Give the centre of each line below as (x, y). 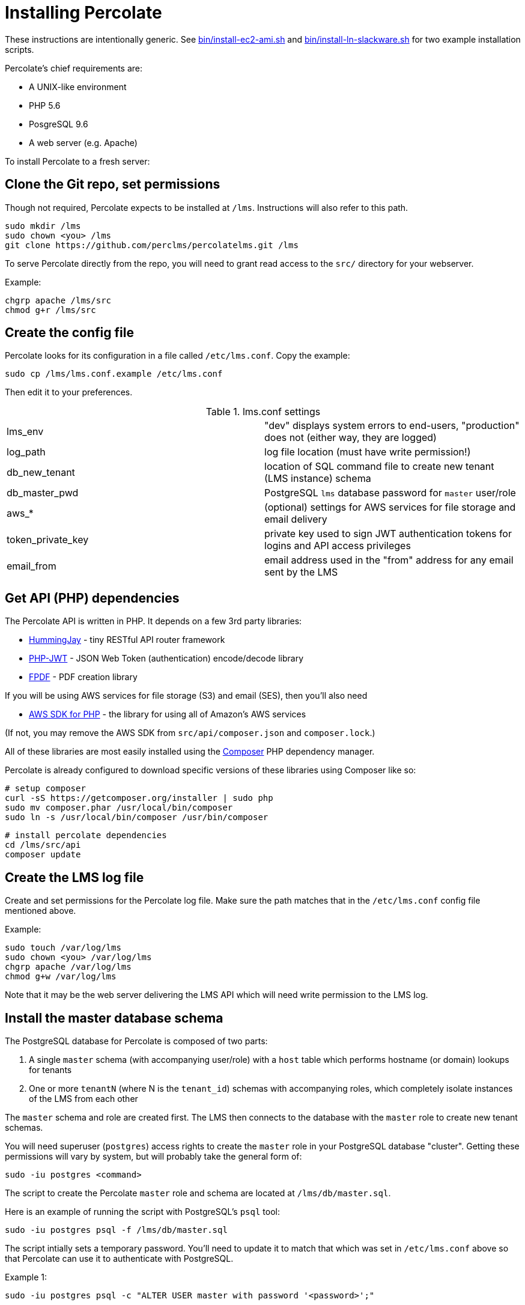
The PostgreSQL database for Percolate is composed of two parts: (136, 1041)
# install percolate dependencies (86, 835)
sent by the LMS (301, 572)
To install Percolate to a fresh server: (77, 161)
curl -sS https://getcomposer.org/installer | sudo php (139, 798)
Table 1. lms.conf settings (263, 412)
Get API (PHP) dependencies (92, 598)
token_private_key (48, 540)
